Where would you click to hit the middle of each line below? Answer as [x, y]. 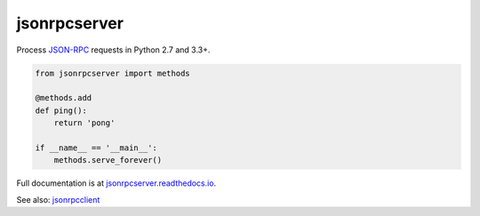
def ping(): [61, 110]
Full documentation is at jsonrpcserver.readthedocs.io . [116, 183]
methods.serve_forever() [108, 160]
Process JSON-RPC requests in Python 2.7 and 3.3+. [113, 50]
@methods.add [64, 98]
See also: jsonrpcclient [58, 199]
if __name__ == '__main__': [96, 148]
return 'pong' [84, 123]
